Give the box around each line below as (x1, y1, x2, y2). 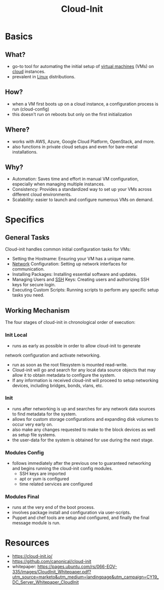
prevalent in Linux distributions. (12, 74, 76, 79)
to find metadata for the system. (12, 411, 77, 417)
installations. (12, 149, 38, 155)
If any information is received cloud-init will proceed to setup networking (12, 377, 159, 383)
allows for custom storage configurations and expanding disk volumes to (12, 416, 159, 422)
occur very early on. (12, 421, 53, 427)
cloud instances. (12, 68, 45, 74)
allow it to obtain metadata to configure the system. (12, 372, 116, 378)
